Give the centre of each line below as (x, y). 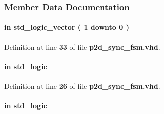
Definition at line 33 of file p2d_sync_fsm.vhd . (82, 46)
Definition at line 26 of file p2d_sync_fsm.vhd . (82, 86)
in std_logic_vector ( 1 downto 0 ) (67, 27)
